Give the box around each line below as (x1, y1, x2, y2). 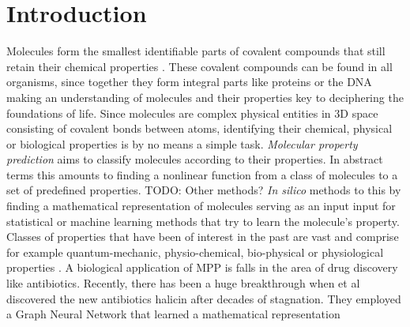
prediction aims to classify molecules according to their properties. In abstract (6, 151, 383, 167)
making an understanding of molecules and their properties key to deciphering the (6, 88, 404, 105)
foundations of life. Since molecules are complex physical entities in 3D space (6, 104, 378, 121)
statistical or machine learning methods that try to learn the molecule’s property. (6, 212, 400, 229)
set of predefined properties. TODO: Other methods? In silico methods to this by (6, 182, 401, 198)
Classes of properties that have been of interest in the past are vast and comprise (6, 228, 399, 245)
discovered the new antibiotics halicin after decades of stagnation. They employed (6, 290, 401, 306)
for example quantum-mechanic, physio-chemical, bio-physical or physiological (6, 243, 384, 260)
